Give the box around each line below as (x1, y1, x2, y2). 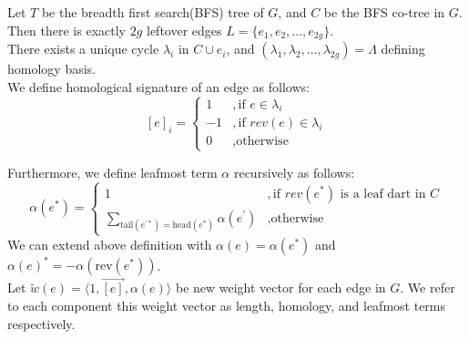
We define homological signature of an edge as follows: (7, 77, 310, 96)
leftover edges (147, 20, 222, 39)
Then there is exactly (7, 20, 126, 39)
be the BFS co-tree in (323, 3, 445, 21)
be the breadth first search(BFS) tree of (41, 3, 264, 21)
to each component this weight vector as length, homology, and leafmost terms (7, 295, 446, 314)
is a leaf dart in (340, 187, 426, 200)
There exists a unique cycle (7, 39, 159, 58)
